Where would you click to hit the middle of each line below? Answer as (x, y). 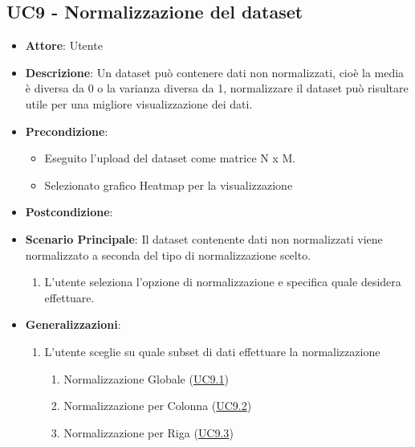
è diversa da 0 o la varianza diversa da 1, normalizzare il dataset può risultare (217, 88)
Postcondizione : (69, 212)
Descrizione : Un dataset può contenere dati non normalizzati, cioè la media (215, 72)
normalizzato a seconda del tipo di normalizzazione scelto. (168, 254)
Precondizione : (67, 131)
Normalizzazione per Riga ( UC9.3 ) (149, 432)
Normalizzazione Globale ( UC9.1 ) (146, 378)
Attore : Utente (64, 45)
